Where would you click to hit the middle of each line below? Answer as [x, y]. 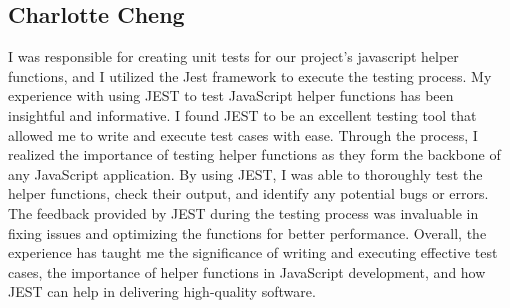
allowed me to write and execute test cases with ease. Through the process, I [243, 134]
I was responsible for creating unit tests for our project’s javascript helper [233, 56]
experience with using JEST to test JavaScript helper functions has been [231, 95]
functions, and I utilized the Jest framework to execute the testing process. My [250, 75]
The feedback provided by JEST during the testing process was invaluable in [243, 212]
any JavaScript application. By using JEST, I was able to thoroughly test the [245, 173]
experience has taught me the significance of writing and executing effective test [253, 252]
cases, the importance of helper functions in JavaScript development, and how [247, 271]
